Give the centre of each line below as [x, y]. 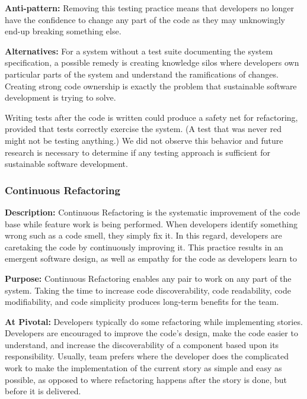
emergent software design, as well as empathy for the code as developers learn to [151, 258]
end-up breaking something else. [63, 31]
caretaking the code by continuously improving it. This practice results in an [144, 247]
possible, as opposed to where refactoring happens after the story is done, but [146, 379]
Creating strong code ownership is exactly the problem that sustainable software [151, 86]
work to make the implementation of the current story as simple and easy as [143, 368]
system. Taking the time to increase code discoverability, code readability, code [148, 290]
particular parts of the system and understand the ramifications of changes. [142, 74]
